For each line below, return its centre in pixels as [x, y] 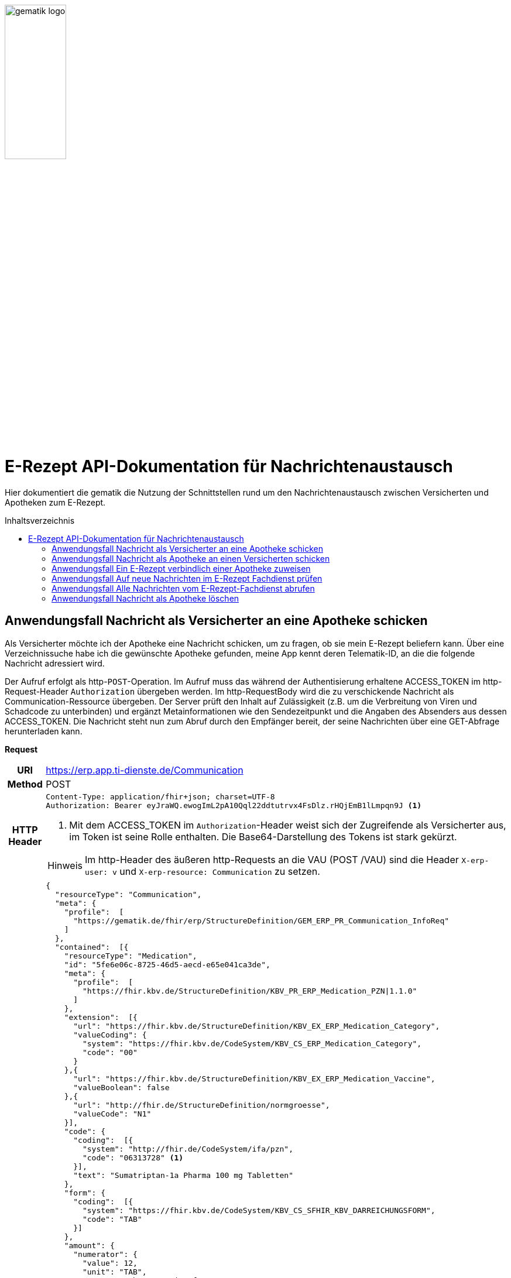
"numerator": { [105, 1254]
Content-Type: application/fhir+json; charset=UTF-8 [160, 796]
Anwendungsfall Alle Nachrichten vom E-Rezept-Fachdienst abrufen [183, 588]
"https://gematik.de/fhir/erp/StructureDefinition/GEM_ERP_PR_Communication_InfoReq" [261, 920]
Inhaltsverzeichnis [40, 520]
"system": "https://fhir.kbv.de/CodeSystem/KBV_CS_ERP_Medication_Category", [252, 1043]
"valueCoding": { [110, 1035]
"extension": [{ [101, 1017]
